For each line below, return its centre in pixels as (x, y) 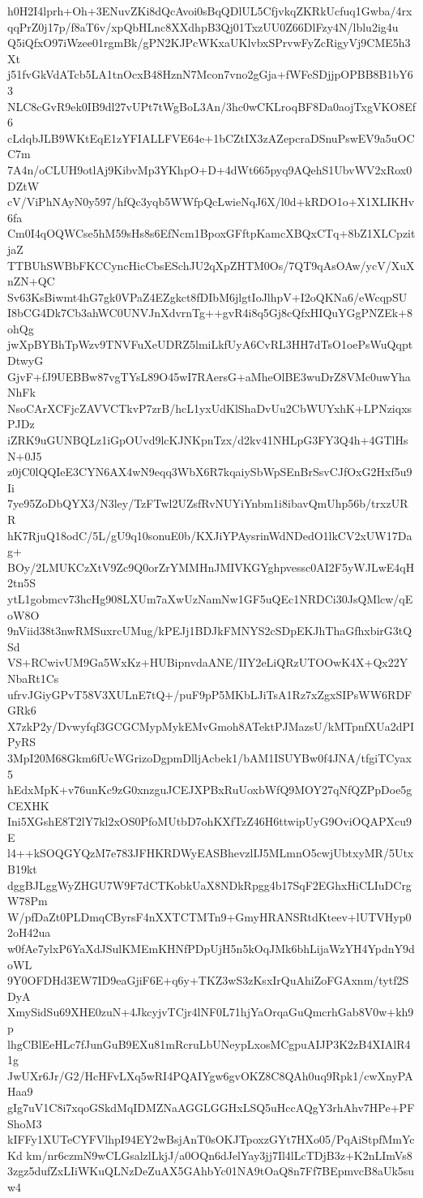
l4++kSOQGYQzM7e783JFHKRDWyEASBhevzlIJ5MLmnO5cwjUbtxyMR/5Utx (211, 853)
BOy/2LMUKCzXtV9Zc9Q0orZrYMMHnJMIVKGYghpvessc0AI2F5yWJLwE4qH (211, 567)
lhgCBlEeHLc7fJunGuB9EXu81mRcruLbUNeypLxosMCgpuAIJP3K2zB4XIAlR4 (209, 1043)
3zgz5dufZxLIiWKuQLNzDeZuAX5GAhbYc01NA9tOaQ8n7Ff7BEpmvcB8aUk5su (211, 1171)
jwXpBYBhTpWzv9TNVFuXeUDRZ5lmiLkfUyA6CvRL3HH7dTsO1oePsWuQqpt (210, 344)
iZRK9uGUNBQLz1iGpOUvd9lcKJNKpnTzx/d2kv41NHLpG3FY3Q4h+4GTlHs (208, 440)
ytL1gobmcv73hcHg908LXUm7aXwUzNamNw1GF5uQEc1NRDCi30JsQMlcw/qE (210, 598)
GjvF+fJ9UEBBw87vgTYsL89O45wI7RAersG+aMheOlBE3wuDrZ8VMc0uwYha (209, 376)
